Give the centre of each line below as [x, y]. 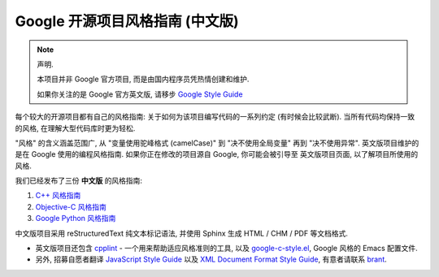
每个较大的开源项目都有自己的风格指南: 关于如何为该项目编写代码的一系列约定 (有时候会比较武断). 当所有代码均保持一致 [215, 117]
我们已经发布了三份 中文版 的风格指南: [78, 181]
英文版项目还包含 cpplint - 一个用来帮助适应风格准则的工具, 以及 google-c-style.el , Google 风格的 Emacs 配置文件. [226, 249]
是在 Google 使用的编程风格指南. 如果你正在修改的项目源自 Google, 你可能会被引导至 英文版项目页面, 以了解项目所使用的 [217, 154]
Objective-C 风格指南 [71, 206]
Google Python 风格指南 [76, 219]
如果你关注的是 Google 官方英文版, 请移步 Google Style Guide [140, 94]
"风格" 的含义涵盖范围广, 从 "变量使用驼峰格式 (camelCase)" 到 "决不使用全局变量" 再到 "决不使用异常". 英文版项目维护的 [217, 143]
